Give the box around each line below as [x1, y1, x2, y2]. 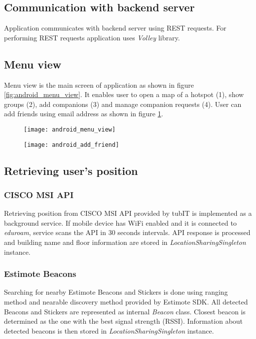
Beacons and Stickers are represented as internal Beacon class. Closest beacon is [4, 306, 246, 316]
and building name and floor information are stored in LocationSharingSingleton [4, 237, 246, 247]
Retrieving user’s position [4, 163, 138, 178]
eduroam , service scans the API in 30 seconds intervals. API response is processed [4, 227, 251, 237]
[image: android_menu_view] [24, 126, 116, 133]
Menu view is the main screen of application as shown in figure [4, 79, 194, 90]
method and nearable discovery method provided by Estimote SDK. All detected [4, 297, 248, 307]
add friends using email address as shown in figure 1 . [4, 108, 163, 119]
